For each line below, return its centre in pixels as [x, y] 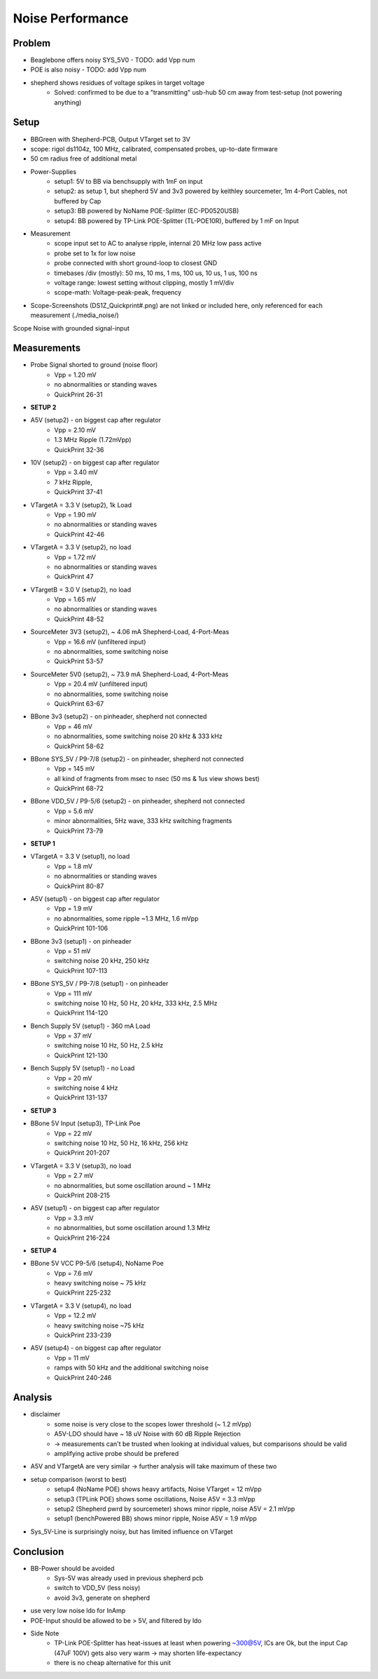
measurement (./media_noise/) [75, 315]
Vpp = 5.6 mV [74, 811]
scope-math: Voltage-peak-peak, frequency [118, 293]
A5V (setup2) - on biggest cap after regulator [96, 420]
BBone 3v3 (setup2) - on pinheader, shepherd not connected [119, 716]
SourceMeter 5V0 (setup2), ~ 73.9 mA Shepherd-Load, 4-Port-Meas [129, 674]
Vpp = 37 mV [73, 1036]
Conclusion [38, 1552]
